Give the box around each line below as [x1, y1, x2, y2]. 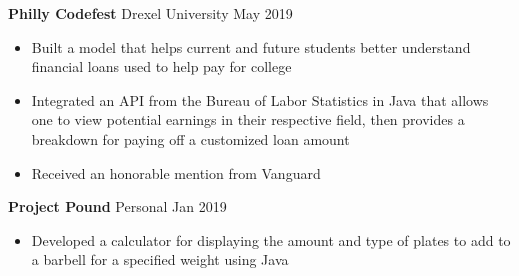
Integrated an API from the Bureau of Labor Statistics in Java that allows [31, 89, 489, 110]
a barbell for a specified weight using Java [31, 249, 289, 270]
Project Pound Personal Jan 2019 [8, 196, 227, 217]
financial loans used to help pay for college [31, 56, 292, 77]
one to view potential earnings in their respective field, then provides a [31, 109, 465, 130]
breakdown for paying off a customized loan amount [31, 128, 350, 149]
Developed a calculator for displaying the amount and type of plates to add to [31, 229, 511, 250]
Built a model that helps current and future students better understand [31, 36, 471, 57]
